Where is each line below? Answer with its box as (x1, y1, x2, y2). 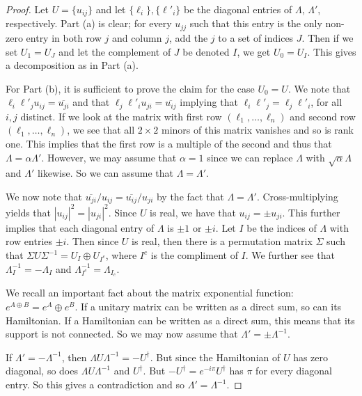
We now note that (6, 189, 83, 203)
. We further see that (245, 248, 335, 262)
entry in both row (26, 30, 102, 45)
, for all (310, 95, 343, 109)
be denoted (182, 44, 230, 58)
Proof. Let (6, 2, 49, 16)
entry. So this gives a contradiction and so (6, 377, 184, 392)
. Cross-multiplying (256, 189, 338, 203)
